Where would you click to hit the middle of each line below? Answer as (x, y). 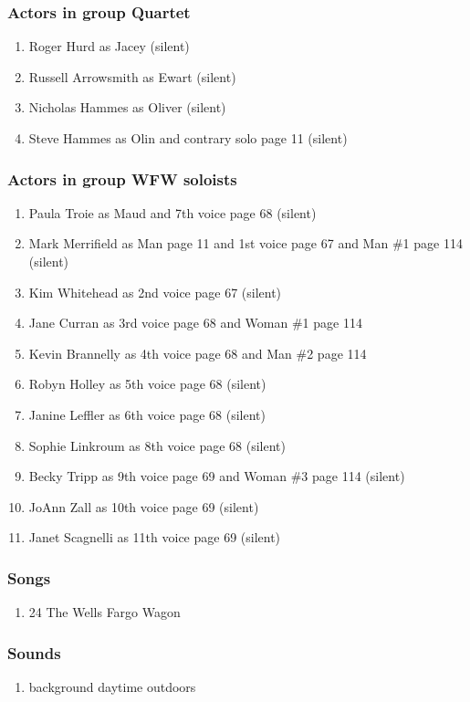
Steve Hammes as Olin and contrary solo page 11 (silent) (188, 138)
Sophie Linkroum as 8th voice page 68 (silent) (157, 445)
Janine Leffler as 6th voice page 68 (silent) (147, 414)
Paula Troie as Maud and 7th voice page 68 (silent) (172, 212)
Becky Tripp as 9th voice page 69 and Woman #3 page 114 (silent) (217, 476)
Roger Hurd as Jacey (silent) (109, 46)
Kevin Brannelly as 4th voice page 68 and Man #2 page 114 (198, 353)
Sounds (34, 652)
